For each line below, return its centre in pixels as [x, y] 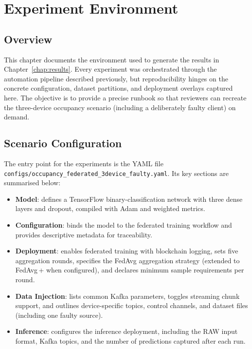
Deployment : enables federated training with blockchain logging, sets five [127, 251]
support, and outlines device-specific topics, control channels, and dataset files [132, 305]
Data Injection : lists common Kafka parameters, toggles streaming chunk [127, 296]
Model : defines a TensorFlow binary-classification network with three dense [129, 199]
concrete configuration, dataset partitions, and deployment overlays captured [118, 88]
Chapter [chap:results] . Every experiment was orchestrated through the [110, 69]
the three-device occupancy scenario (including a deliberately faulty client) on [120, 107]
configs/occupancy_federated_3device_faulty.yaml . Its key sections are [116, 173]
